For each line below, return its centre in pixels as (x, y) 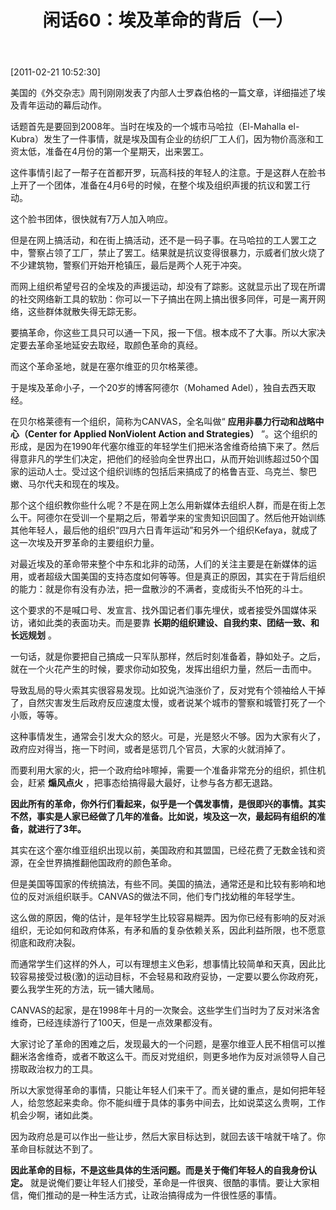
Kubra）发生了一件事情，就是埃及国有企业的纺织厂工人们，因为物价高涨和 (162, 139)
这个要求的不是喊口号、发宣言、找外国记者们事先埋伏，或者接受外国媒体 (159, 610)
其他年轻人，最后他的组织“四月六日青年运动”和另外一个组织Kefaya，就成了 (164, 530)
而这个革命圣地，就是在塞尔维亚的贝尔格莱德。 (106, 367)
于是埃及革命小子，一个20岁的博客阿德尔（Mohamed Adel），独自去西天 (159, 388)
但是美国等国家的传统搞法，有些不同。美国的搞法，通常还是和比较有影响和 (163, 884)
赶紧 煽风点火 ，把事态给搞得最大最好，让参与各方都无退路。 (152, 783)
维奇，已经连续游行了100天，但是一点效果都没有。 (114, 1023)
